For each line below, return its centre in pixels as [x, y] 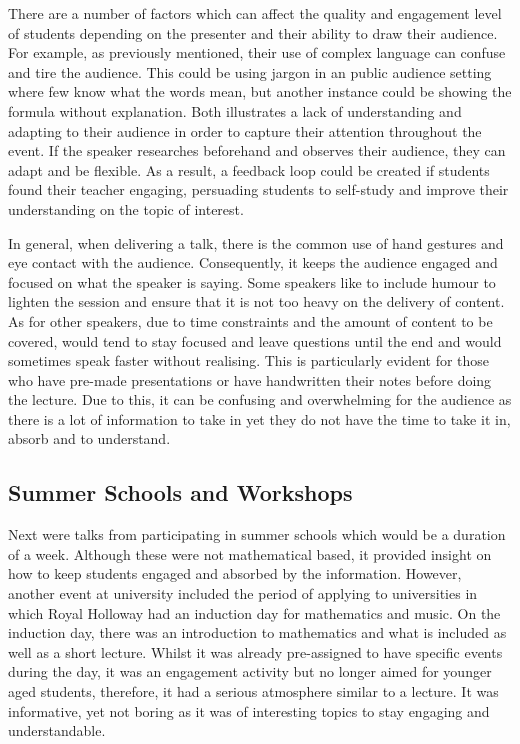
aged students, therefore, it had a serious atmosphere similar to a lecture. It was [253, 691]
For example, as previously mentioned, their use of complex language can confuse [257, 52]
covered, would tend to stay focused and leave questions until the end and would [255, 340]
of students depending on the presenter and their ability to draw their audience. [253, 32]
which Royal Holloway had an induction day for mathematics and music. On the [254, 612]
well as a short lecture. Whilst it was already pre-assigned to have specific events [255, 651]
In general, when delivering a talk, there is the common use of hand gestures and [256, 242]
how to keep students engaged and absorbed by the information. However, [235, 573]
